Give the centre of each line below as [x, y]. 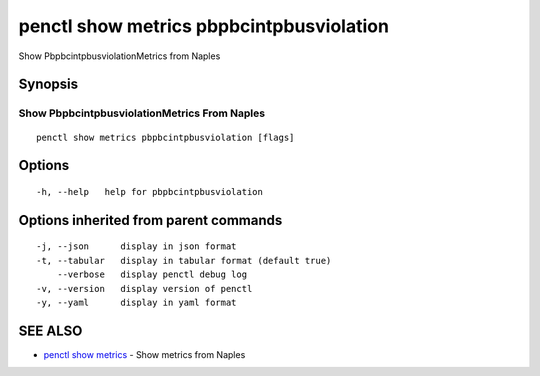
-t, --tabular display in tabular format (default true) [184, 260]
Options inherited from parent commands [150, 220]
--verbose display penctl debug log [152, 274]
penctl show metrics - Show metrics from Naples [144, 354]
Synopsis [48, 84]
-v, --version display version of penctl [144, 288]
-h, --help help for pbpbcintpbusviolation [150, 191]
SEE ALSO [50, 330]
